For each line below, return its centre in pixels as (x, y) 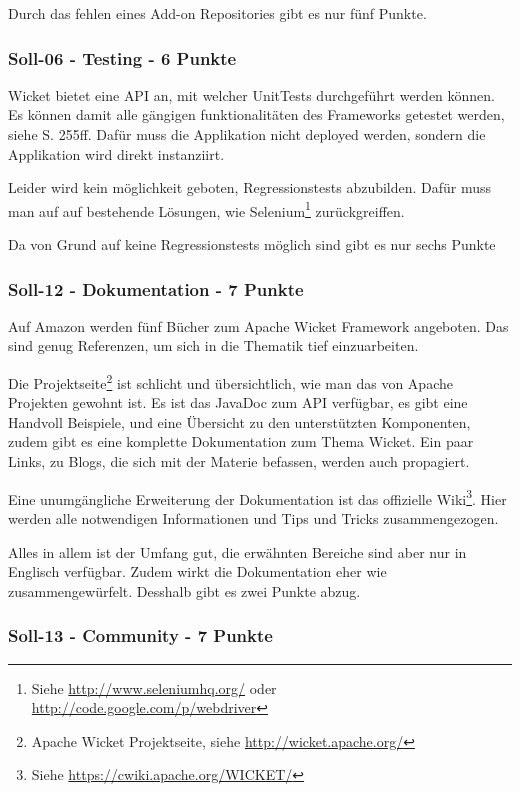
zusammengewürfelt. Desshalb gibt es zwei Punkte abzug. (184, 590)
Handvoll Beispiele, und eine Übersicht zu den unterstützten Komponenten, (239, 421)
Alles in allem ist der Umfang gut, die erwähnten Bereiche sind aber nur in (237, 551)
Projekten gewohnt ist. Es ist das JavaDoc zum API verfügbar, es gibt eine (238, 402)
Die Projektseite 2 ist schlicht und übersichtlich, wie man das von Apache (230, 381)
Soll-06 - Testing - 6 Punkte (122, 57)
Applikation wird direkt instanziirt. (116, 153)
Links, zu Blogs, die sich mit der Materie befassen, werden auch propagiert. (239, 461)
